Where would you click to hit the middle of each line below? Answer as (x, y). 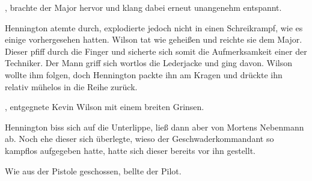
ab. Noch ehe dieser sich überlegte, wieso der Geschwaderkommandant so (139, 139)
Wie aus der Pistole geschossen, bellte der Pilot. (93, 170)
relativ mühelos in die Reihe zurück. (71, 86)
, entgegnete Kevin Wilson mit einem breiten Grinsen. (105, 107)
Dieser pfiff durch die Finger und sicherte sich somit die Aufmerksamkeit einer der (156, 51)
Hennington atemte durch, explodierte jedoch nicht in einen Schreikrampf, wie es (154, 27)
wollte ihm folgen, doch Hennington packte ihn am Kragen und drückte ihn (144, 74)
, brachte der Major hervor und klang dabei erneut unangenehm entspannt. (143, 7)
